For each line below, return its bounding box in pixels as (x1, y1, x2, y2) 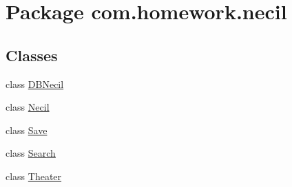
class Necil (6, 100, 50, 114)
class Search (6, 146, 56, 160)
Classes (6, 44, 58, 65)
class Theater (6, 168, 62, 183)
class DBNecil (6, 76, 64, 91)
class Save (6, 122, 48, 137)
